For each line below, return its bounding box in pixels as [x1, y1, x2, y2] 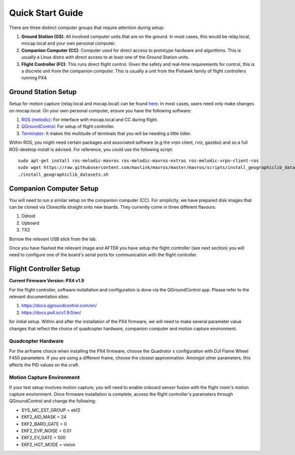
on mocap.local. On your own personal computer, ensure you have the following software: [9, 107, 192, 113]
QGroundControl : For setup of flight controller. [21, 124, 115, 130]
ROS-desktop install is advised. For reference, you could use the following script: [9, 146, 173, 152]
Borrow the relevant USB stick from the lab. [9, 236, 97, 242]
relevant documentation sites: [9, 293, 69, 300]
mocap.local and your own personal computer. [21, 40, 116, 46]
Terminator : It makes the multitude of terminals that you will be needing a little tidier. [21, 130, 192, 136]
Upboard [21, 220, 39, 226]
